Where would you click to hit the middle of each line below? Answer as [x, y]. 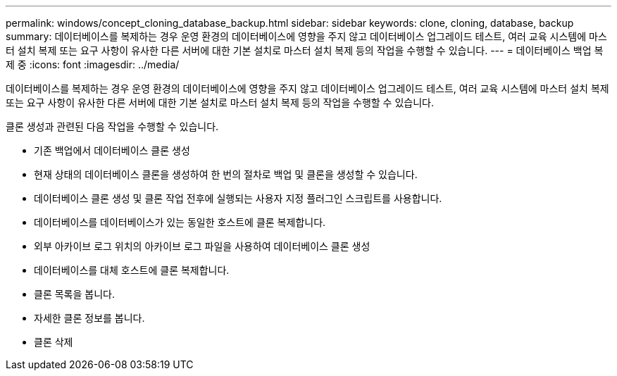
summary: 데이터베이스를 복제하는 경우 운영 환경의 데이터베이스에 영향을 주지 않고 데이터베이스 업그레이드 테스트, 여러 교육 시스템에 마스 [306, 36]
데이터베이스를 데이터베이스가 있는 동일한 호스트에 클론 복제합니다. [180, 222]
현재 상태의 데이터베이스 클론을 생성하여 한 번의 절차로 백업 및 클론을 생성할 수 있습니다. [226, 174]
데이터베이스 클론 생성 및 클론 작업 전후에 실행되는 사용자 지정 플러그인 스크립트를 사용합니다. [238, 198]
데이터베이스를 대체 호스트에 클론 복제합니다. [132, 270]
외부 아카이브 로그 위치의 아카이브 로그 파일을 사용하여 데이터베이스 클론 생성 [202, 246]
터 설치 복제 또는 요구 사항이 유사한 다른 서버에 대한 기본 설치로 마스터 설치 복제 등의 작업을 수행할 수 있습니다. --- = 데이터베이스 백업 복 [305, 50]
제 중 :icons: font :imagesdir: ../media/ [93, 64]
